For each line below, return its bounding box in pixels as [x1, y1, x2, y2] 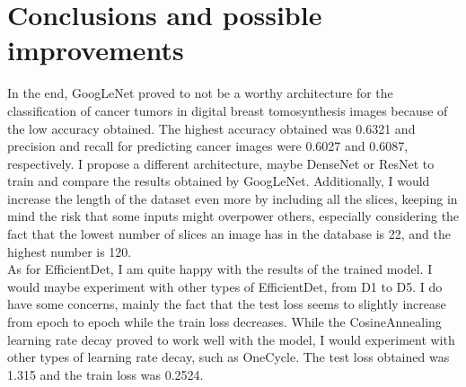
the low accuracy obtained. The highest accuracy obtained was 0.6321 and [7, 119, 416, 137]
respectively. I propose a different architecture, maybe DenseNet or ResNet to [7, 154, 435, 172]
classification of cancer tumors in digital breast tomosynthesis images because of [7, 101, 448, 119]
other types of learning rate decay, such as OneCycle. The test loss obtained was [7, 347, 450, 366]
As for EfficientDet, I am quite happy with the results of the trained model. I [7, 259, 433, 278]
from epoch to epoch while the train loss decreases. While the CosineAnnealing [7, 312, 442, 331]
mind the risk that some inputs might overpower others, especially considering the [7, 207, 460, 225]
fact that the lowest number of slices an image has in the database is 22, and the [7, 224, 451, 243]
